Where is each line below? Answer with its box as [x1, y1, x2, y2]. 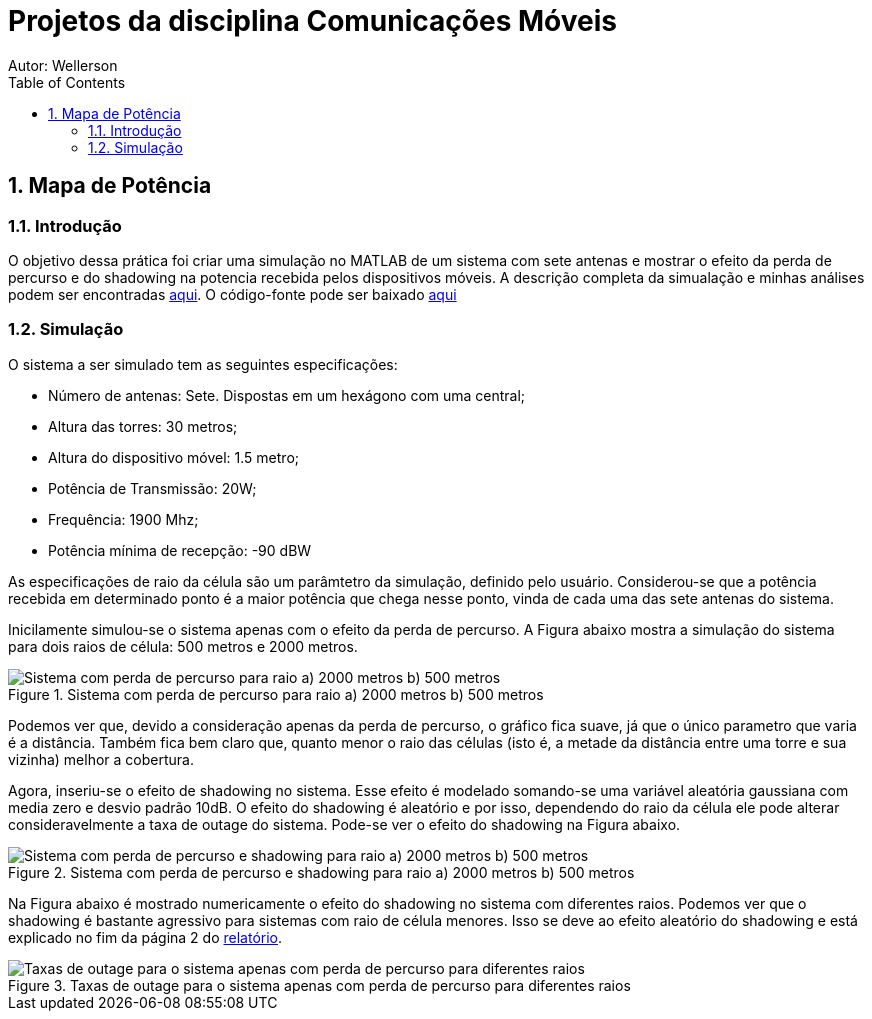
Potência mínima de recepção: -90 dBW [48, 541, 312, 559]
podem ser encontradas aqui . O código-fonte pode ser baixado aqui [8, 285, 457, 303]
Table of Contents [8, 73, 126, 91]
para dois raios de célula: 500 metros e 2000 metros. [8, 637, 358, 655]
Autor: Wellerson [8, 56, 118, 74]
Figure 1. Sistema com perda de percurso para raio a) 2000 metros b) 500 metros [8, 685, 544, 703]
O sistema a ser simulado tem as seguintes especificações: [8, 355, 398, 373]
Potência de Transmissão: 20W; [48, 479, 257, 497]
